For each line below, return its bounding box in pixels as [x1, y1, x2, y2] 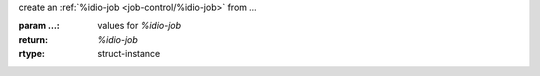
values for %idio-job [97, 20, 182, 32]
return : [18, 33, 49, 45]
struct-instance [97, 48, 161, 60]
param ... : [18, 20, 60, 32]
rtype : [18, 48, 45, 60]
